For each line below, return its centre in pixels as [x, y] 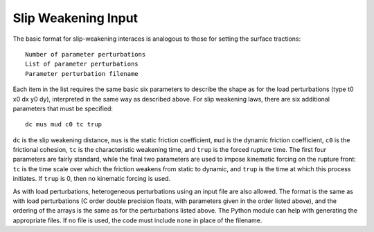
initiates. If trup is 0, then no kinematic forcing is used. [92, 179]
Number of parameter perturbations [86, 54]
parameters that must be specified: [63, 108]
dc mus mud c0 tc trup [64, 125]
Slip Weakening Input [75, 18]
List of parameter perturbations [82, 64]
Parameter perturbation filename [82, 74]
